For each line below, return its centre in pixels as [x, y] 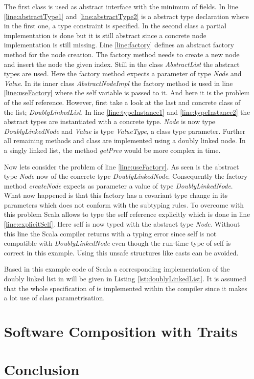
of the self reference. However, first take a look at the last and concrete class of [122, 102]
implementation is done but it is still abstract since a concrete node [105, 35]
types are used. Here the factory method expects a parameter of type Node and [123, 74]
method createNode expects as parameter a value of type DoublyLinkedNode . [118, 185]
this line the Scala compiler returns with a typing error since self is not [110, 233]
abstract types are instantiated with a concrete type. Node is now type [110, 121]
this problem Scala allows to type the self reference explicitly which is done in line [127, 214]
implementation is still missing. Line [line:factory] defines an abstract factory [119, 45]
